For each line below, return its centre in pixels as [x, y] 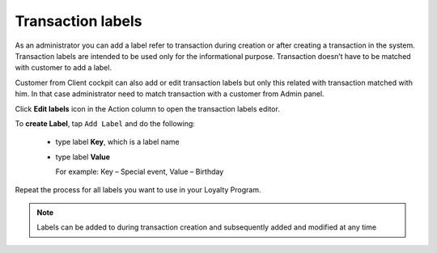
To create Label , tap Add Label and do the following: [105, 123]
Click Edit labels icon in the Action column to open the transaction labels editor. [148, 108]
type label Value [83, 157]
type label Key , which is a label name [117, 142]
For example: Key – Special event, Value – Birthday [140, 172]
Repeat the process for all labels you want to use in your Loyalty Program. [138, 190]
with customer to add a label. [64, 68]
